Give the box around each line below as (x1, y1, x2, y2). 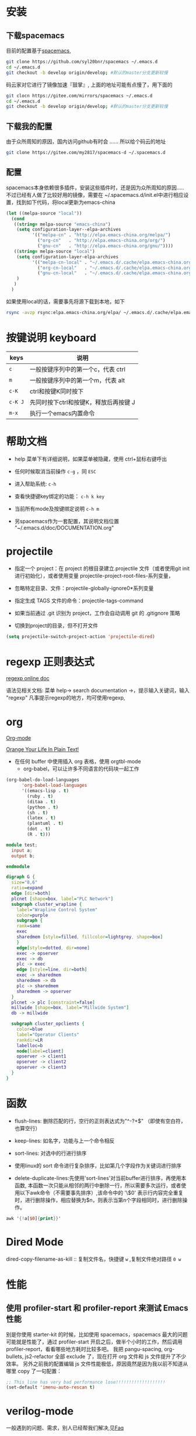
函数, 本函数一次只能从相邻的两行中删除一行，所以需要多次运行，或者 (14, 1182, 181, 1189)
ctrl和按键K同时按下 (29, 387, 84, 395)
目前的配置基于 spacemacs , (6, 47, 71, 54)
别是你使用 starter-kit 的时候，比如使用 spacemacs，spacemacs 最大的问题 (6, 1331, 188, 1338)
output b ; (11, 853, 35, 859)
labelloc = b (16, 1042, 43, 1049)
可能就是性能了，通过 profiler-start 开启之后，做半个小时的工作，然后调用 (6, 1338, 183, 1345)
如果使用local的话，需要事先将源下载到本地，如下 (6, 298, 125, 305)
